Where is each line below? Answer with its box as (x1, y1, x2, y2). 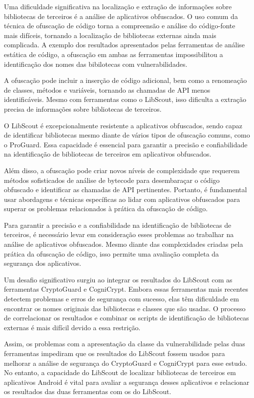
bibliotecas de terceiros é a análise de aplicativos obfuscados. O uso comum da (4, 11, 238, 21)
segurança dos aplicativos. (4, 258, 82, 268)
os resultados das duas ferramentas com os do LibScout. (4, 386, 171, 397)
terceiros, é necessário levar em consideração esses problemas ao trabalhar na (4, 229, 234, 239)
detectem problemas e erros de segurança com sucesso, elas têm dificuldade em (4, 294, 239, 304)
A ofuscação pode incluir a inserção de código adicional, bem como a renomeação (4, 75, 247, 85)
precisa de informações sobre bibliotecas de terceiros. (4, 103, 162, 114)
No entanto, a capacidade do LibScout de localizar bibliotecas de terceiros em (4, 367, 236, 378)
